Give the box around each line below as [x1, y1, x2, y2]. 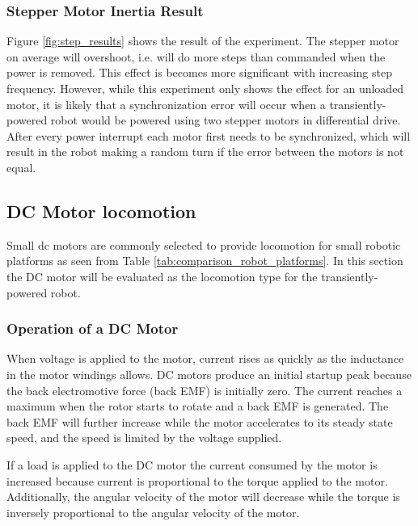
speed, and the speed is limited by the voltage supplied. [6, 429, 282, 446]
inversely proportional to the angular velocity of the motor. [6, 503, 300, 520]
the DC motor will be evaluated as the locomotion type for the [6, 267, 318, 284]
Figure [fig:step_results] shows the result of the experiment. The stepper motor [6, 32, 399, 49]
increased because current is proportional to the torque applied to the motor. [6, 472, 388, 489]
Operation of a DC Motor [6, 318, 179, 339]
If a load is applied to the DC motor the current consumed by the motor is [6, 456, 378, 473]
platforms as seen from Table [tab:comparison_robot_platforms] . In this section [6, 252, 403, 269]
